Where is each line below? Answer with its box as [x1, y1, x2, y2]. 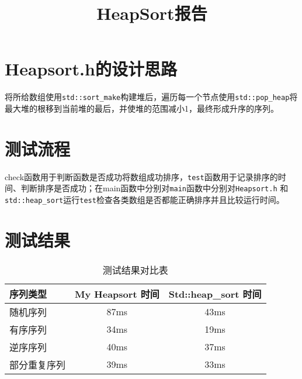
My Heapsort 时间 [75, 287, 159, 301]
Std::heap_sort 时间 [168, 287, 262, 301]
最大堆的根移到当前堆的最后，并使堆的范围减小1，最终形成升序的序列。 [5, 102, 279, 114]
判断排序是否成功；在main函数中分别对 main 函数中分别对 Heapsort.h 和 [20, 182, 289, 194]
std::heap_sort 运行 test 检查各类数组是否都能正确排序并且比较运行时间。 [5, 194, 284, 205]
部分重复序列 [9, 357, 66, 371]
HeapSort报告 [96, 1, 207, 25]
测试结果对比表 [102, 263, 168, 277]
